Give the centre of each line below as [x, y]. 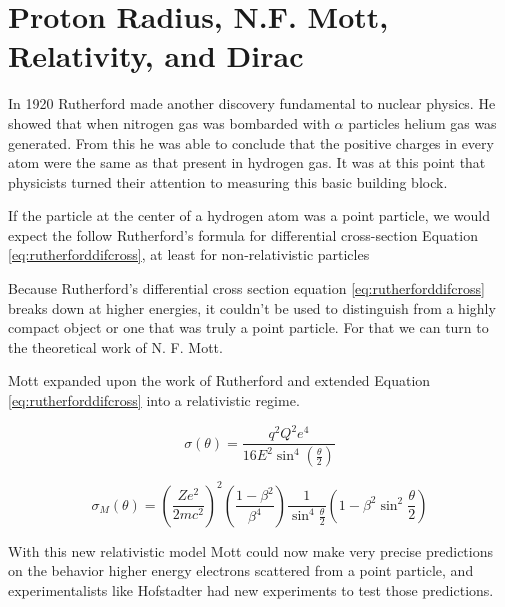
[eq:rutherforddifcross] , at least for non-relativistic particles [189, 254]
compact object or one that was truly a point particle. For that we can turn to [248, 327]
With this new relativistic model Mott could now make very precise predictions [251, 550]
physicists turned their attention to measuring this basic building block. [228, 181]
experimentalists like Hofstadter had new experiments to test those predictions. [251, 589]
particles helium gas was [422, 122]
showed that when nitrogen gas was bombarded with [169, 122]
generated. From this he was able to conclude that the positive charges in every [251, 142]
